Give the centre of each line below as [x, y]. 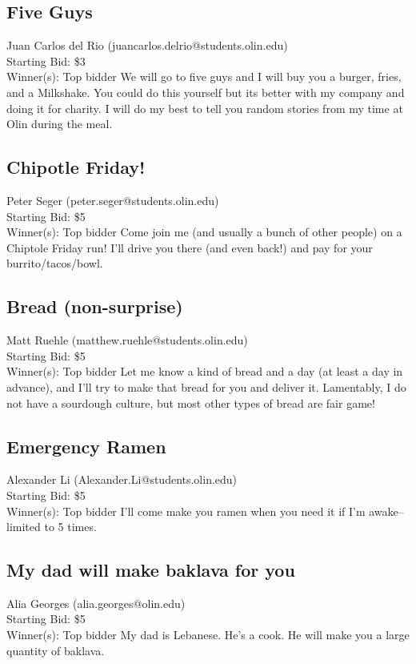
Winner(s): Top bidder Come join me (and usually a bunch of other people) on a [204, 232]
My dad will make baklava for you [151, 570]
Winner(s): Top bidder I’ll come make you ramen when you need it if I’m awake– [205, 511]
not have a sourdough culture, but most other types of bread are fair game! [191, 402]
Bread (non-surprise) [95, 306]
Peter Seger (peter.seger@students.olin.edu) [113, 200]
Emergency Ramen [86, 446]
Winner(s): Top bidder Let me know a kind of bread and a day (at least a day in [205, 371]
